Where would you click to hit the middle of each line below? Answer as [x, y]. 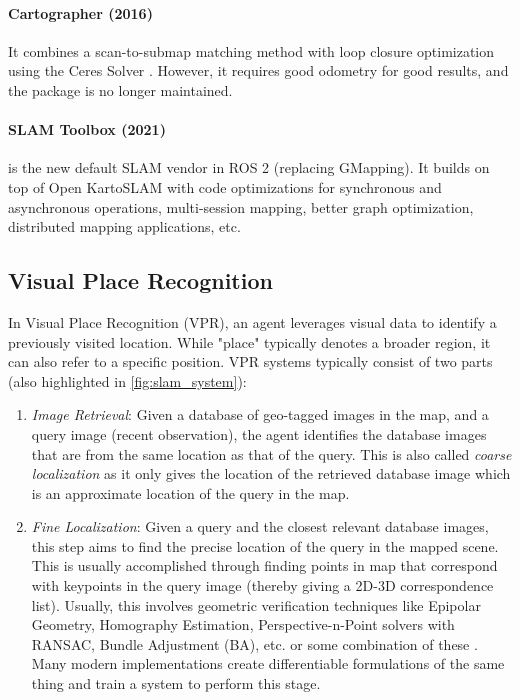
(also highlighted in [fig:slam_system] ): [127, 380]
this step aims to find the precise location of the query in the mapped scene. [265, 545]
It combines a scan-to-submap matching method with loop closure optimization [251, 50]
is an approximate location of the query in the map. [190, 492]
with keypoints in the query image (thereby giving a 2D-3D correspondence [262, 585]
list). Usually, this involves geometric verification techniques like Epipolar [256, 604]
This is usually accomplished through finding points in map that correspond [264, 565]
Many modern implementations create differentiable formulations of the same [268, 663]
